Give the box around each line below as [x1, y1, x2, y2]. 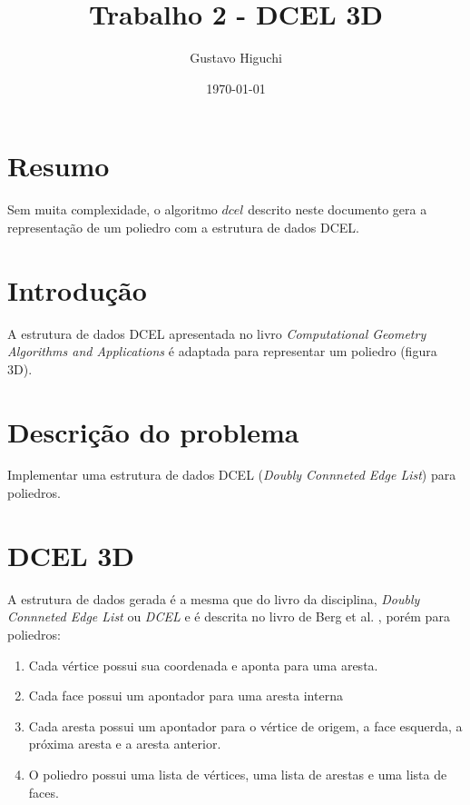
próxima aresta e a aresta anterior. [28, 734, 221, 753]
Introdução [7, 271, 147, 308]
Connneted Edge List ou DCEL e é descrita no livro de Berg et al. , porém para [7, 607, 450, 626]
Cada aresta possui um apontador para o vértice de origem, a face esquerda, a [28, 716, 463, 735]
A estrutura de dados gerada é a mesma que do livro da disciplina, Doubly [7, 589, 420, 608]
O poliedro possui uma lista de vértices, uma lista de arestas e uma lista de [28, 764, 447, 783]
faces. [28, 782, 59, 801]
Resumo [7, 147, 110, 184]
